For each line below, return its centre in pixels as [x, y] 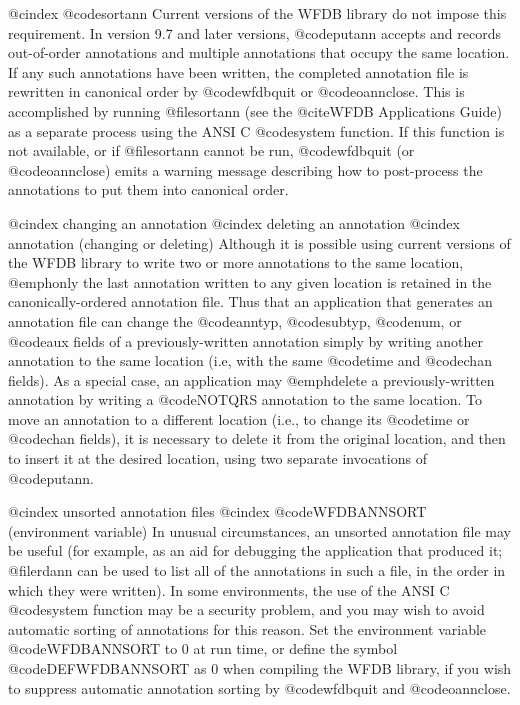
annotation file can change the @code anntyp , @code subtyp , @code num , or [235, 320]
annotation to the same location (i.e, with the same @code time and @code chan [250, 360]
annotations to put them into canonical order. [148, 189]
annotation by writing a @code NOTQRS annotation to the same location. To [245, 399]
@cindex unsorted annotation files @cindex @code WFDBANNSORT [217, 511]
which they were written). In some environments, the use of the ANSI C [229, 589]
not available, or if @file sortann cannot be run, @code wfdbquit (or [211, 150]
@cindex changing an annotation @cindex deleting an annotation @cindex [234, 222]
